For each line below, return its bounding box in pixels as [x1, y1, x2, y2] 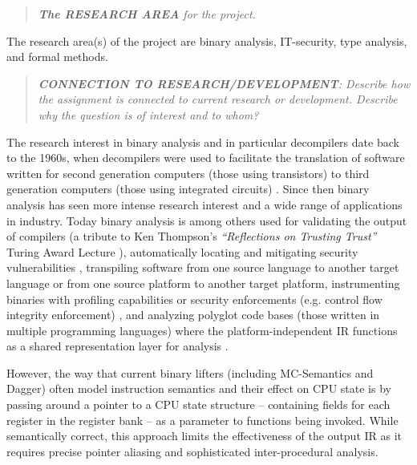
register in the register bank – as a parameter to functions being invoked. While [6, 411, 399, 428]
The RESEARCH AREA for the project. [38, 6, 256, 22]
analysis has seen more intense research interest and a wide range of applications [6, 196, 403, 212]
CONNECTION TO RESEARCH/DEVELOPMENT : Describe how [38, 75, 411, 91]
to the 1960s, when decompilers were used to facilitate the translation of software [6, 149, 405, 166]
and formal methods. [6, 48, 108, 65]
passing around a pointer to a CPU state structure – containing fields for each [6, 396, 391, 413]
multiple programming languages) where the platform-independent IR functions [6, 321, 398, 338]
